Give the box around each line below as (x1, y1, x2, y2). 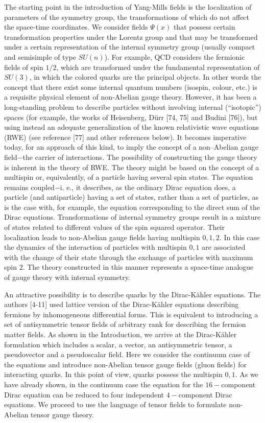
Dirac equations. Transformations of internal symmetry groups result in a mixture (4, 212, 261, 222)
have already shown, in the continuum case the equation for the (4, 379, 203, 389)
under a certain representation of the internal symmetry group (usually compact (4, 41, 255, 52)
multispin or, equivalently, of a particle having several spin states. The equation (4, 172, 253, 182)
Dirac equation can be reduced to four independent (4, 389, 164, 400)
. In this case (219, 231, 260, 242)
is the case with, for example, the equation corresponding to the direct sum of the (4, 201, 260, 212)
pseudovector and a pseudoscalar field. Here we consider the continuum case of (4, 349, 250, 360)
